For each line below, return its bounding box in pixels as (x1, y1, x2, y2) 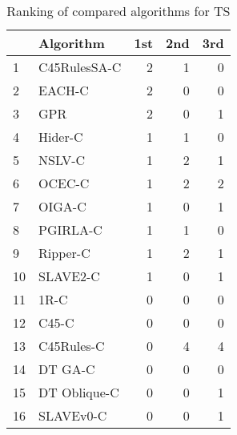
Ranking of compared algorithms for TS (6, 2, 231, 20)
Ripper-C (38, 244, 90, 262)
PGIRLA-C (38, 220, 102, 239)
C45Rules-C (38, 336, 105, 355)
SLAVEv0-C (38, 406, 107, 425)
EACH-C (38, 81, 89, 99)
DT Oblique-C (38, 383, 119, 401)
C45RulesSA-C (38, 58, 122, 76)
